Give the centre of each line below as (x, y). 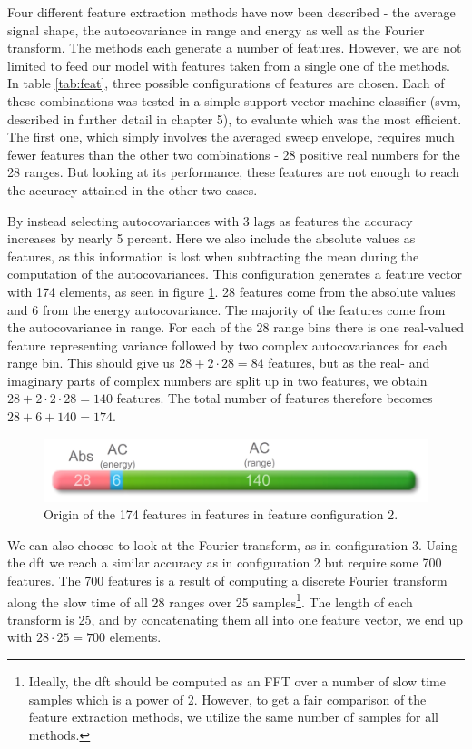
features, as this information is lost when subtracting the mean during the (213, 256)
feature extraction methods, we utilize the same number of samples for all (233, 717)
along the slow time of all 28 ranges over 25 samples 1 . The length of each (210, 600)
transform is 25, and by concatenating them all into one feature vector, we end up (235, 619)
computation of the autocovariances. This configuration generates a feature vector (235, 274)
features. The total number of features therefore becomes (275, 398)
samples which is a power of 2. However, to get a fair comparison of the (227, 699)
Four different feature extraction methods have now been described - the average (231, 12)
